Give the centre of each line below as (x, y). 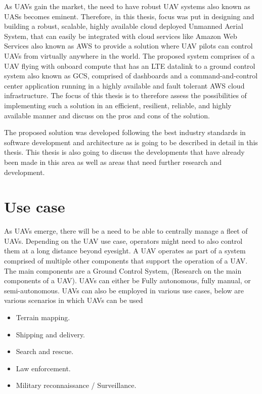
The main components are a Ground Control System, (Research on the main (123, 270)
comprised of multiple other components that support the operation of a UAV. (126, 260)
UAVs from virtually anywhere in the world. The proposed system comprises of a (129, 55)
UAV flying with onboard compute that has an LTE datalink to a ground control (130, 65)
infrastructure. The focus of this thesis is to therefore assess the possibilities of (125, 95)
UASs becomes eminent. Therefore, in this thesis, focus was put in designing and (129, 16)
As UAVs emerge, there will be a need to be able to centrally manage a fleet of (126, 231)
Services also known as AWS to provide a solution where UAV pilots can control (128, 46)
